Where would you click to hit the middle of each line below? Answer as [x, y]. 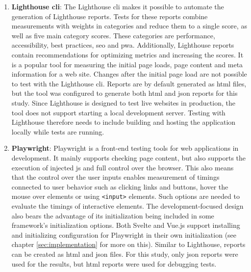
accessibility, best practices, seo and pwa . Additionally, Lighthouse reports [123, 45]
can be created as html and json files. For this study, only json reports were [125, 254]
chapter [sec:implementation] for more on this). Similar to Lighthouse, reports [128, 244]
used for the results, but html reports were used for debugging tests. [114, 263]
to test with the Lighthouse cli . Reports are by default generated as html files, [129, 83]
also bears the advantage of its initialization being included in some [113, 215]
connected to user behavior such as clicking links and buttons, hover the [120, 186]
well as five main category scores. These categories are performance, [113, 35]
